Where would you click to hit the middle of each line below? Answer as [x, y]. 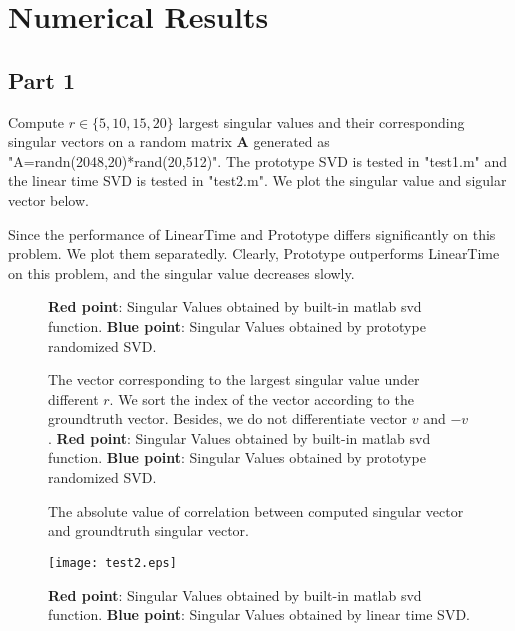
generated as [291, 141]
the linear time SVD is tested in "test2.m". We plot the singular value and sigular [257, 180]
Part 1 [42, 79]
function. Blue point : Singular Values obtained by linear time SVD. [259, 614]
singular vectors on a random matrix [120, 141]
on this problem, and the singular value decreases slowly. [181, 272]
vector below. [48, 199]
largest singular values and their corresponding [321, 121]
